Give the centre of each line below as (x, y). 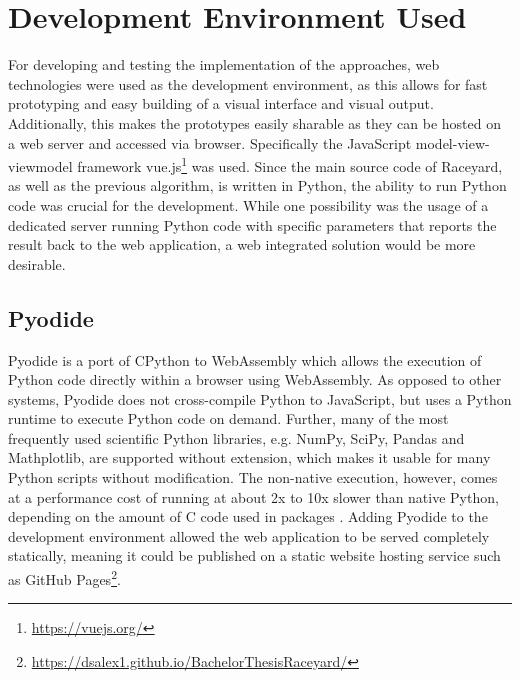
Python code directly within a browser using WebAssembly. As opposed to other (255, 379)
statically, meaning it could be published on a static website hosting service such (254, 555)
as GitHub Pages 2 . (64, 577)
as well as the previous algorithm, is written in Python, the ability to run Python (257, 185)
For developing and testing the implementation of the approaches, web (224, 64)
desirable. (37, 263)
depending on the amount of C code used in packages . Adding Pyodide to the (248, 516)
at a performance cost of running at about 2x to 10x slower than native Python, (253, 496)
